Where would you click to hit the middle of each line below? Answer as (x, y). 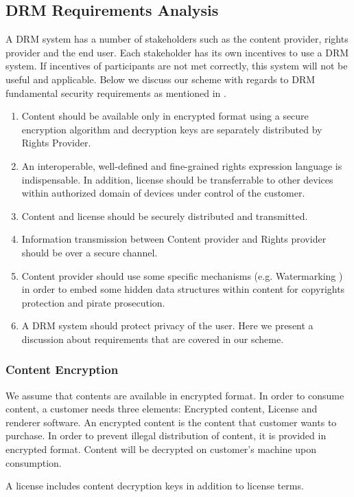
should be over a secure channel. (90, 252)
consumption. (34, 462)
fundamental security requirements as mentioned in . (116, 92)
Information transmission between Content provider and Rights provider (174, 239)
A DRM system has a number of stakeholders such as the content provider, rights (177, 39)
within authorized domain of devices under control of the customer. (163, 193)
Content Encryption (62, 369)
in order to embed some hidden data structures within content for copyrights (183, 289)
